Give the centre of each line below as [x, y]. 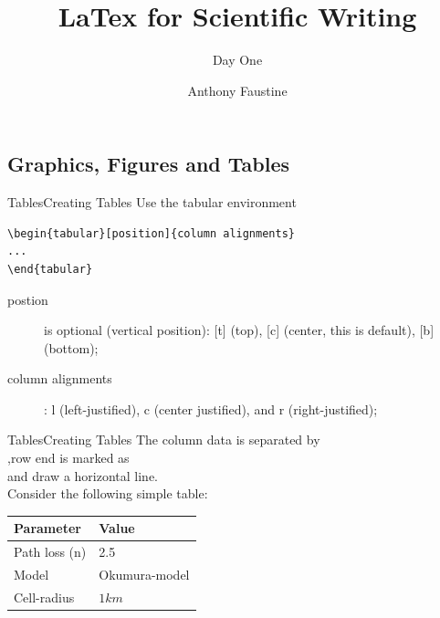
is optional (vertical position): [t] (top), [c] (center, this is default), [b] [239, 330]
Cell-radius [44, 597]
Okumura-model [144, 575]
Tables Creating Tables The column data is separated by [164, 440]
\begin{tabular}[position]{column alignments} [151, 233]
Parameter [47, 528]
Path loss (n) [50, 552]
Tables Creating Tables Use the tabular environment [152, 202]
